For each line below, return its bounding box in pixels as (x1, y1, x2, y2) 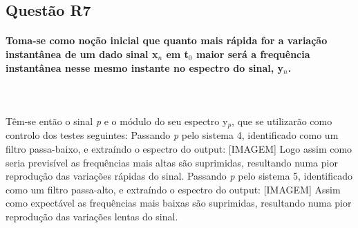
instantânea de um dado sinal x (6, 46, 158, 61)
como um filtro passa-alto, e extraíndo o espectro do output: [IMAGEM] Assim (6, 182, 341, 196)
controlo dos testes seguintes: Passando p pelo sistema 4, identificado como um (6, 128, 339, 142)
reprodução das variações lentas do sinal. (6, 209, 178, 223)
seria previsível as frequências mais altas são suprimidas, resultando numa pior (6, 155, 338, 169)
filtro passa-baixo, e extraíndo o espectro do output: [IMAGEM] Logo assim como (6, 142, 352, 155)
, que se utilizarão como (232, 113, 332, 128)
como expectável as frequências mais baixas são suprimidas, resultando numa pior (6, 196, 352, 210)
